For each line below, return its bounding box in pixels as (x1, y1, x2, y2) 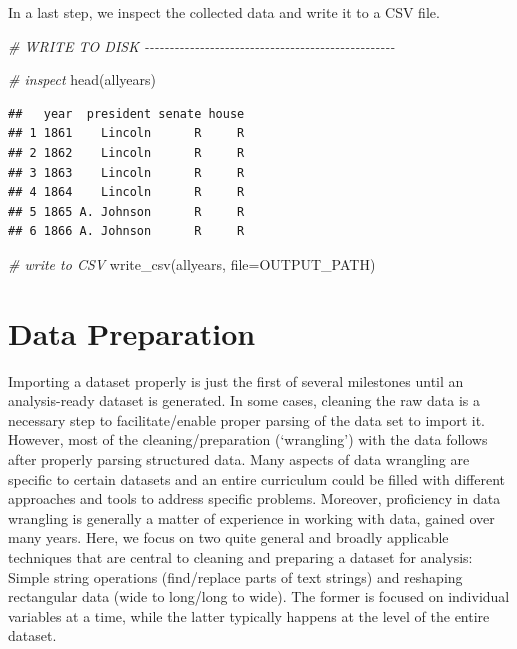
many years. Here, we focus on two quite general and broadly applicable (8, 527, 449, 548)
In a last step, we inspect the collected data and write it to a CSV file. (8, 2, 440, 22)
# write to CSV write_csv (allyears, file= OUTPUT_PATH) (8, 253, 376, 274)
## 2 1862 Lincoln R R (8, 145, 245, 160)
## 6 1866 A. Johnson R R (8, 224, 245, 239)
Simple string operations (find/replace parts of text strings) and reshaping (8, 566, 463, 587)
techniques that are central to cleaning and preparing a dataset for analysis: (8, 547, 473, 567)
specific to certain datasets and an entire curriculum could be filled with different (8, 468, 506, 489)
